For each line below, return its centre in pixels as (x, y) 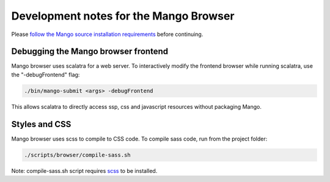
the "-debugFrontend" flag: (46, 75)
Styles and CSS (41, 124)
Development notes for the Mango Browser (123, 16)
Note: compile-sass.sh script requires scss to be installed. (84, 170)
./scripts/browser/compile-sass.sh (77, 155)
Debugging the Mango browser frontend (90, 52)
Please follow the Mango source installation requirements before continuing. (107, 34)
